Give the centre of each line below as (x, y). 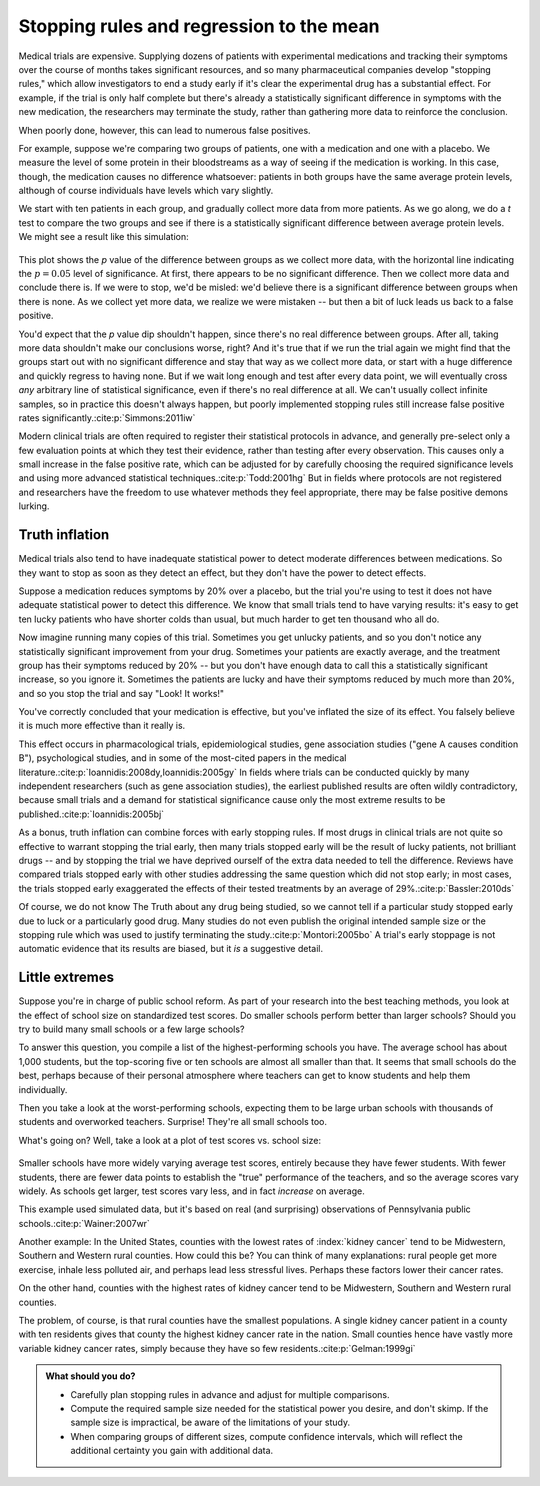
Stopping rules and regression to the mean (199, 26)
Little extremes (66, 977)
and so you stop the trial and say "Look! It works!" (121, 693)
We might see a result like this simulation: (103, 237)
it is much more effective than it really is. (102, 726)
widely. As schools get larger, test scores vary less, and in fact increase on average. (191, 1191)
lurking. (34, 506)
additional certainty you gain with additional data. (172, 1451)
